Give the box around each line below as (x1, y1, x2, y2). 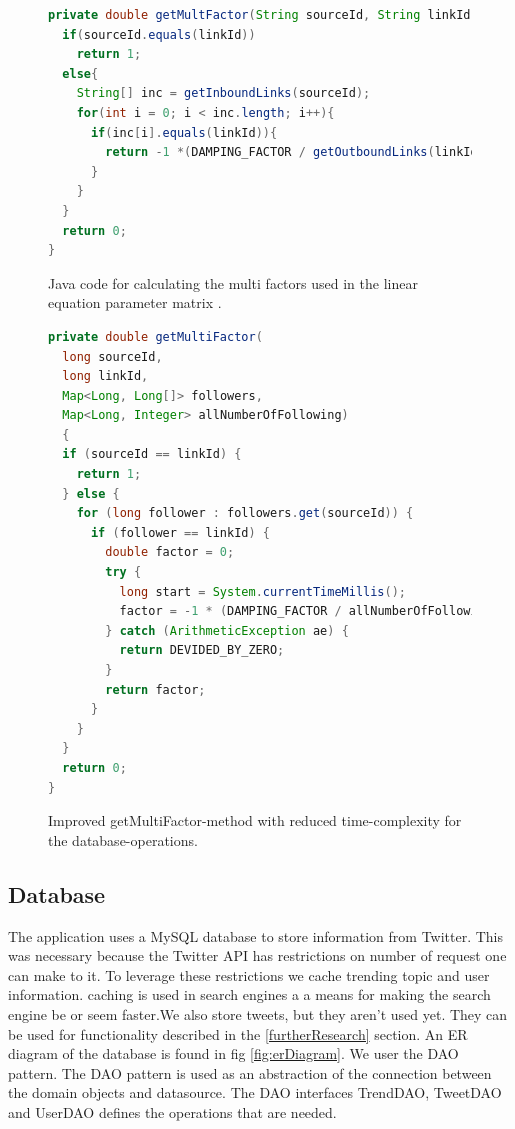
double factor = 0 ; (105, 545, 235, 560)
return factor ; (105, 682, 206, 697)
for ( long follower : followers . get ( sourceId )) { (76, 506, 414, 521)
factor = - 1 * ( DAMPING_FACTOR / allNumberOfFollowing (119, 604, 492, 619)
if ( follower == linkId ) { (90, 525, 271, 540)
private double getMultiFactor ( (48, 329, 263, 344)
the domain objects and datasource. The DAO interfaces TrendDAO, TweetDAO (8, 1082, 502, 1103)
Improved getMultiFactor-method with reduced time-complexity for (48, 810, 462, 831)
